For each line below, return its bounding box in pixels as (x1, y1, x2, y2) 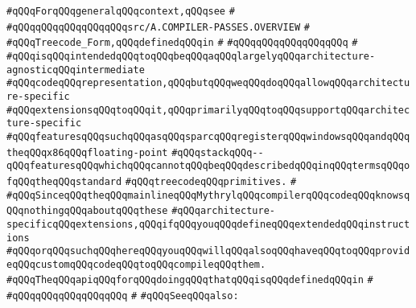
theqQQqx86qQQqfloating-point (6, 146, 168, 158)
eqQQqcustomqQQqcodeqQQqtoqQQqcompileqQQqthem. (6, 258, 266, 270)
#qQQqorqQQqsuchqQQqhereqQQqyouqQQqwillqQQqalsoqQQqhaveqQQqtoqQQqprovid (6, 245, 410, 257)
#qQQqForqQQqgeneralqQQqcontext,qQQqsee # (6, 6, 235, 17)
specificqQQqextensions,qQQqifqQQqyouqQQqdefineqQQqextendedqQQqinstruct (6, 218, 410, 230)
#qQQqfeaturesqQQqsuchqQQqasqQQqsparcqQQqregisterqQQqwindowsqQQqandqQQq (6, 130, 410, 142)
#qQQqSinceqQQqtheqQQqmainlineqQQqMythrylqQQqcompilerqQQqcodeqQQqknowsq (6, 189, 410, 201)
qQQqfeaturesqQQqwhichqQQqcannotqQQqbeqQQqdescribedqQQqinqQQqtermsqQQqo (6, 160, 410, 172)
